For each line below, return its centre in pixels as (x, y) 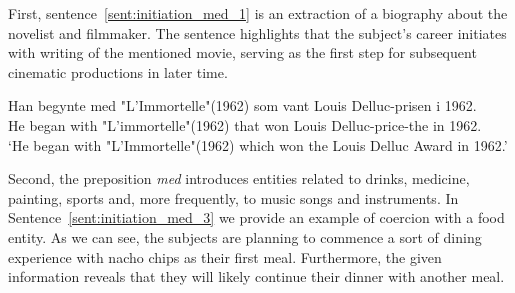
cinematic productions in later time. (118, 71)
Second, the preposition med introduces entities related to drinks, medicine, (239, 178)
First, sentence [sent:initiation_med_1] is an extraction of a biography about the (258, 13)
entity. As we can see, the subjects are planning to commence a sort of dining (245, 236)
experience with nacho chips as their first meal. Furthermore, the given (225, 256)
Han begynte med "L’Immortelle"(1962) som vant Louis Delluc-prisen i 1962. (242, 105)
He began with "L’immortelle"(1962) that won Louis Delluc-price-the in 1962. (245, 124)
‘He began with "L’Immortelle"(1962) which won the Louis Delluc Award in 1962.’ (258, 144)
